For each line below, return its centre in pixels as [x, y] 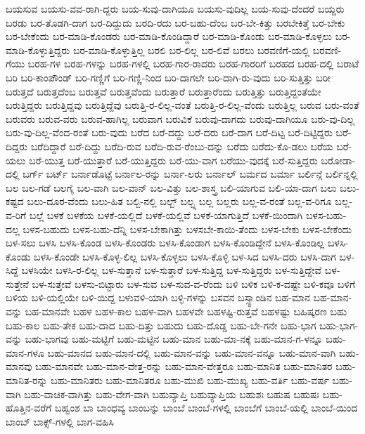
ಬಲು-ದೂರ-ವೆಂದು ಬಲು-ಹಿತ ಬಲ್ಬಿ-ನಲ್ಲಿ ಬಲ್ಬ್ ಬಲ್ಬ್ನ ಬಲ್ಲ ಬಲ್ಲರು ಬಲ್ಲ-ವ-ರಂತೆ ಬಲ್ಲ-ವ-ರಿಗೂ [179, 201]
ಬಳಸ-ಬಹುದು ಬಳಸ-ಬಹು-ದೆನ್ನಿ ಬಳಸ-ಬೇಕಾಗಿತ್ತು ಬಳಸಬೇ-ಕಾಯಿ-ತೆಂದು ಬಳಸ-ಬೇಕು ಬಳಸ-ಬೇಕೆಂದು [187, 229]
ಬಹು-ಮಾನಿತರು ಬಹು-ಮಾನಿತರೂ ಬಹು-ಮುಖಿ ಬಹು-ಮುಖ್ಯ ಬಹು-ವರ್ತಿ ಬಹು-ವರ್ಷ [190, 380]
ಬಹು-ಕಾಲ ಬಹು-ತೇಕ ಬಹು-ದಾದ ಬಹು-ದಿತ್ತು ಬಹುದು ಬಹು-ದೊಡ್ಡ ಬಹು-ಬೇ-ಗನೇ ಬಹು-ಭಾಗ [161, 325]
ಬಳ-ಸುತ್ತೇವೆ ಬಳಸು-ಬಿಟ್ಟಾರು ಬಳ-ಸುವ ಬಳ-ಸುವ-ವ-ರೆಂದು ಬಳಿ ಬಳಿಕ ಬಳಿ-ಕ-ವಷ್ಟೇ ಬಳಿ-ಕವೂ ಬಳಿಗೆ [194, 283]
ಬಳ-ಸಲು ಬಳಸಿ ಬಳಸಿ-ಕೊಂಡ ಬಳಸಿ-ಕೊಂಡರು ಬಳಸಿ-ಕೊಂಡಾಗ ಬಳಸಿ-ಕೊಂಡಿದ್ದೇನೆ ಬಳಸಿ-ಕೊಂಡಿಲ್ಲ [165, 243]
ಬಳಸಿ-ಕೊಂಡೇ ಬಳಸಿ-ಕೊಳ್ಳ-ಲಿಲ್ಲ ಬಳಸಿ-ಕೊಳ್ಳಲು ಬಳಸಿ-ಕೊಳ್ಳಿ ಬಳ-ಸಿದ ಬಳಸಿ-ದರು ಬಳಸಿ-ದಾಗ [185, 256]
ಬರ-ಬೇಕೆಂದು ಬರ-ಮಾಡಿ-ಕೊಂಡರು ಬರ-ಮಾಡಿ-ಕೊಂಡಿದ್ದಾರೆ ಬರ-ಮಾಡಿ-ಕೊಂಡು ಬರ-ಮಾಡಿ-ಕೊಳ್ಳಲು [169, 36]
